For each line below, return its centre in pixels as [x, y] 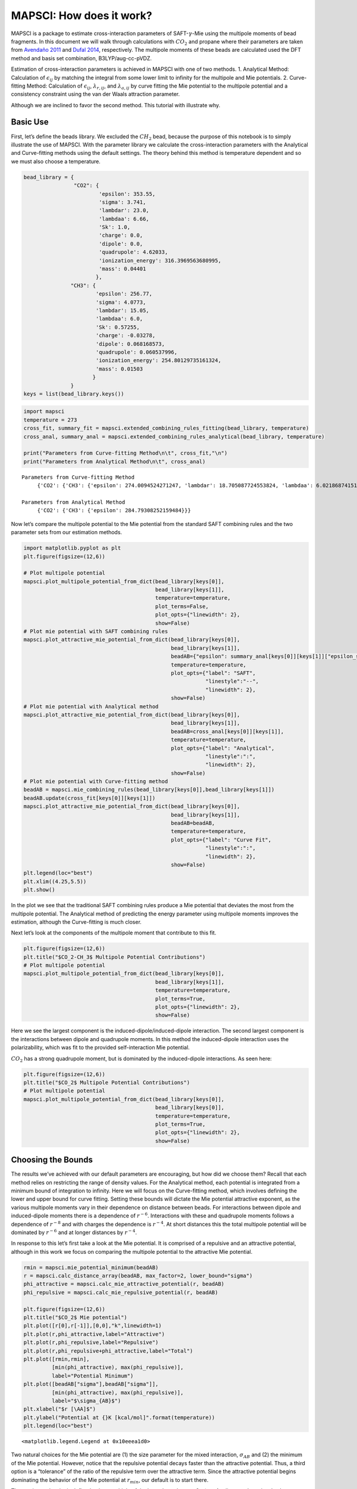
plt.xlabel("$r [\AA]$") [60, 1409]
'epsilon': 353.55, [127, 194]
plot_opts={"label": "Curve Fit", [221, 839]
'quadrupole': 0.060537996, [137, 352]
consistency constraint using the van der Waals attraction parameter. [95, 94]
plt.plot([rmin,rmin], [57, 1359]
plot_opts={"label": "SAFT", [213, 673]
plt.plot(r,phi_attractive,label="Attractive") [94, 1334]
